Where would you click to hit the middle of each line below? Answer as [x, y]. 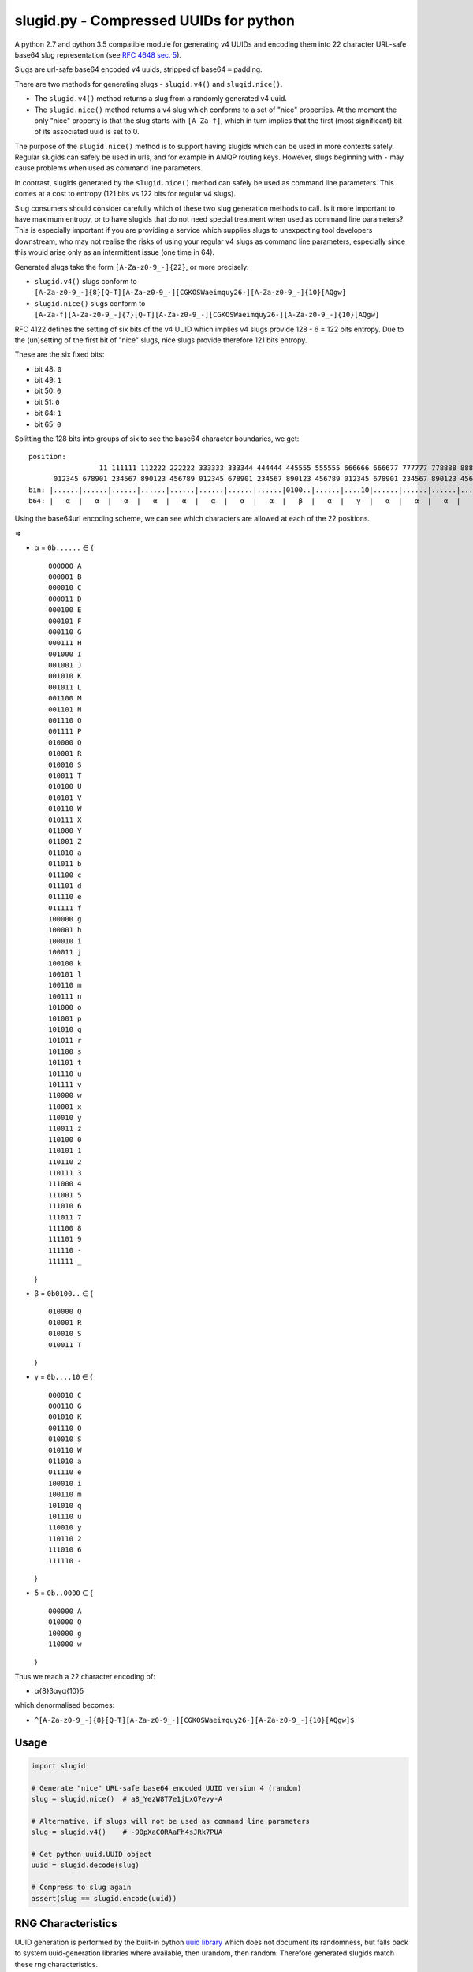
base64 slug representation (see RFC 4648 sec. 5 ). [98, 54]
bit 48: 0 [48, 369]
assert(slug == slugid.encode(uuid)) [104, 1898]
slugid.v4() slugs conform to [86, 281]
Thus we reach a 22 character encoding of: [85, 1676]
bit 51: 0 [47, 401]
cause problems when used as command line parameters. [109, 168]
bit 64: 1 [48, 413]
